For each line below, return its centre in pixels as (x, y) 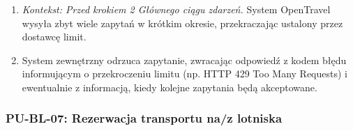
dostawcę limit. (54, 37)
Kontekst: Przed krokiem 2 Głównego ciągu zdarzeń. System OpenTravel (176, 9)
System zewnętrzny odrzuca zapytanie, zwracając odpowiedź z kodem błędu (184, 60)
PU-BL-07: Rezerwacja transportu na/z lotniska (144, 118)
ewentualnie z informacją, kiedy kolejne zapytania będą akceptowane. (170, 87)
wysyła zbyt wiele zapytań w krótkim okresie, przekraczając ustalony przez (182, 23)
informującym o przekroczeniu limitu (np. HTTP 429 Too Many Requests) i (185, 74)
